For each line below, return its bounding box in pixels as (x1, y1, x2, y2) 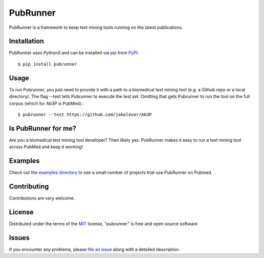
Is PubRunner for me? (9, 124, 77, 132)
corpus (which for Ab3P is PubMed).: (9, 100, 84, 106)
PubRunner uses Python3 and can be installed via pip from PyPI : (9, 50, 139, 56)
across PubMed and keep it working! (9, 144, 83, 150)
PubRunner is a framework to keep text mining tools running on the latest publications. (9, 24, 183, 30)
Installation (9, 37, 44, 45)
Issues (9, 234, 30, 242)
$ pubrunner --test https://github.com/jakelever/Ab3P (18, 111, 152, 117)
